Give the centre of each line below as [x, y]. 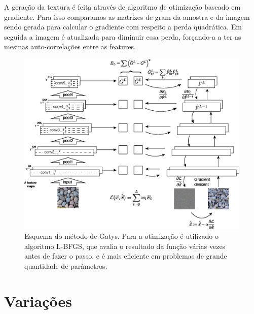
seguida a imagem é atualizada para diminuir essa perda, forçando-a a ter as [123, 36]
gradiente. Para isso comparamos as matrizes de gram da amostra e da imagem [127, 17]
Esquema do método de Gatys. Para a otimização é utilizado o [121, 236]
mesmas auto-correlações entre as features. [70, 46]
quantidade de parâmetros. [66, 265]
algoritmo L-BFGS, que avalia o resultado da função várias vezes [125, 246]
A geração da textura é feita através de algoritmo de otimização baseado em [122, 7]
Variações [38, 301]
